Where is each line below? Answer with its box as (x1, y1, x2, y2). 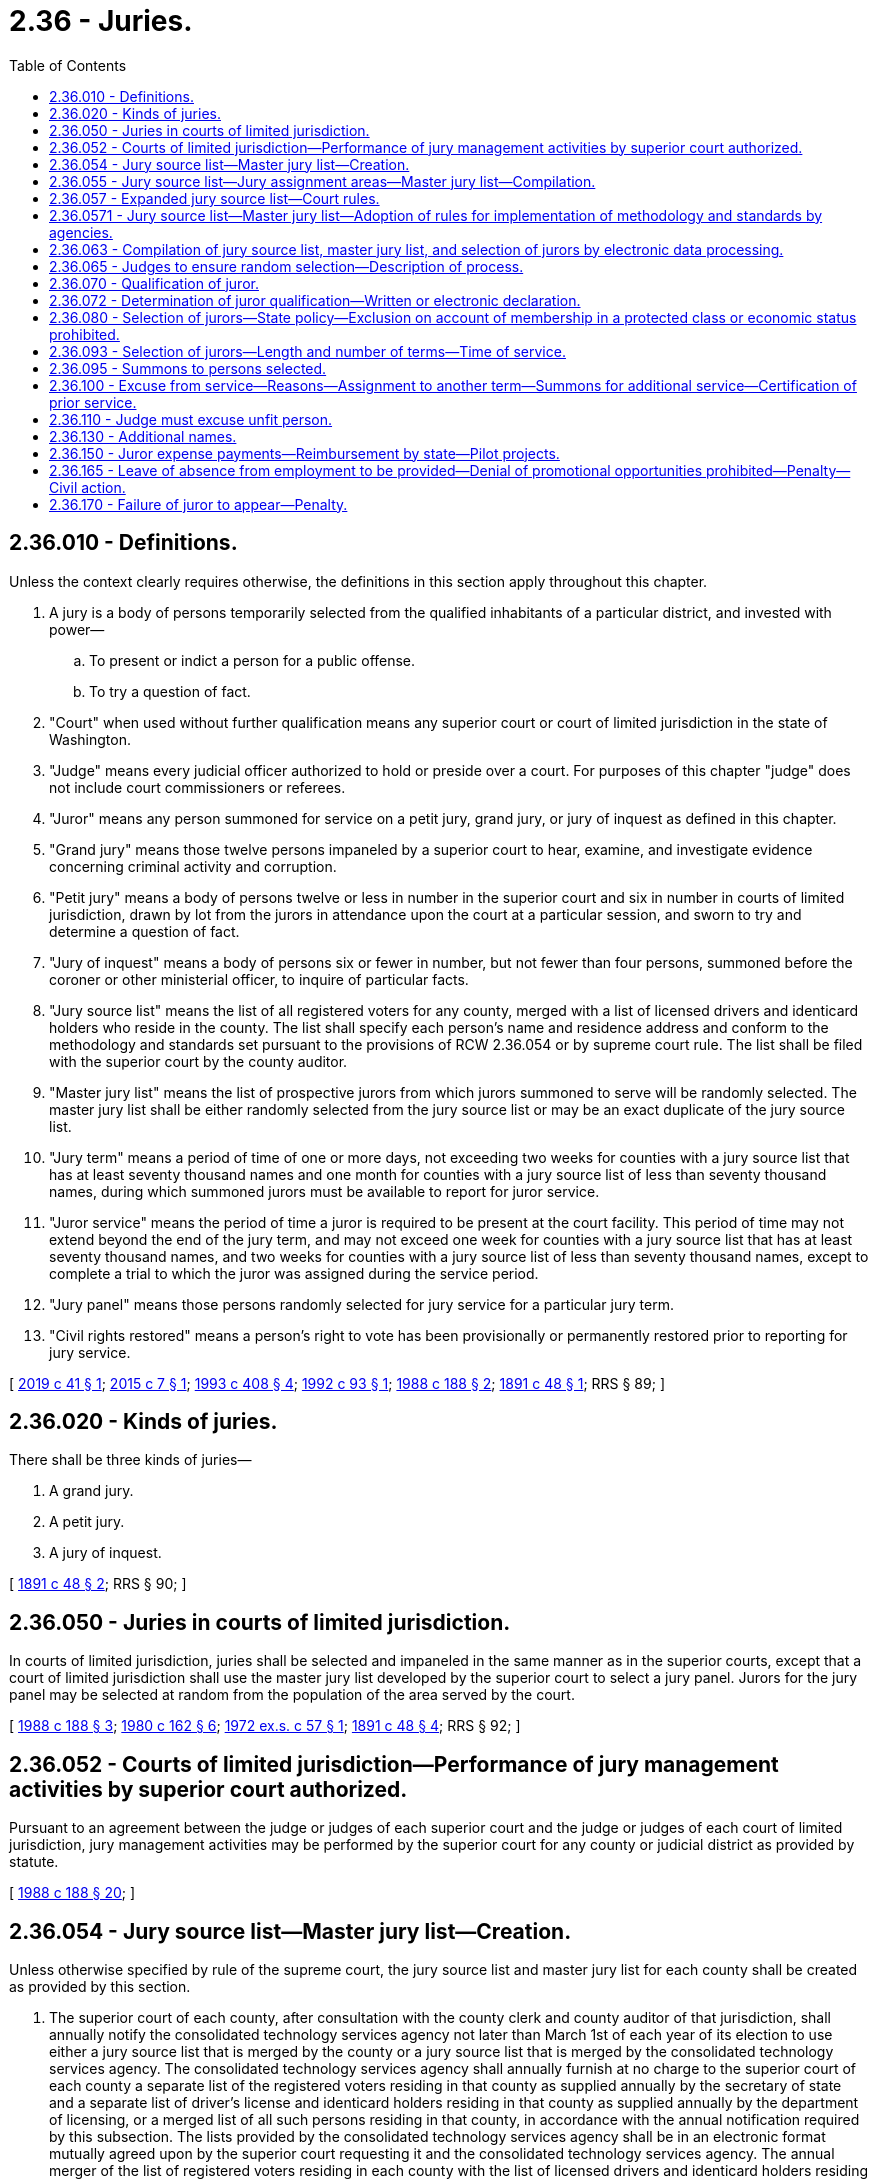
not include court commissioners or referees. (49, 778, 346, 796)
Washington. (49, 730, 132, 748)
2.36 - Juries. (9, 4, 193, 38)
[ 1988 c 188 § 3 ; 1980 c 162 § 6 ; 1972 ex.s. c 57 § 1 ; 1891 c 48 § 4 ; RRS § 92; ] (9, 1717, 521, 1735)
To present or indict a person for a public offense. (89, 651, 416, 669)
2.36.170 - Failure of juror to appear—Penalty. (49, 495, 348, 513)
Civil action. (49, 478, 126, 496)
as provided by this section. (9, 1977, 191, 1995)
